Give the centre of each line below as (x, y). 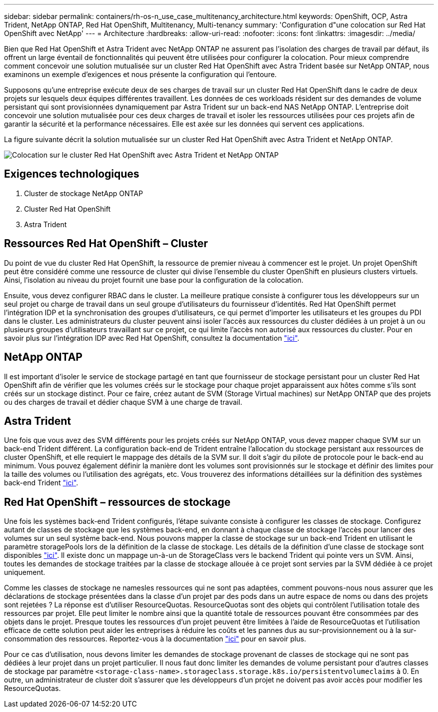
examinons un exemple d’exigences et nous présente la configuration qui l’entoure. (140, 74)
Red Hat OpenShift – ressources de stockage (117, 502)
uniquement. (25, 572)
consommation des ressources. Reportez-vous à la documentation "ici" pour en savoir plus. (155, 639)
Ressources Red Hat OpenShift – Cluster (106, 244)
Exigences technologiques (72, 174)
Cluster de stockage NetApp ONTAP (83, 193)
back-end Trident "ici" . (41, 483)
